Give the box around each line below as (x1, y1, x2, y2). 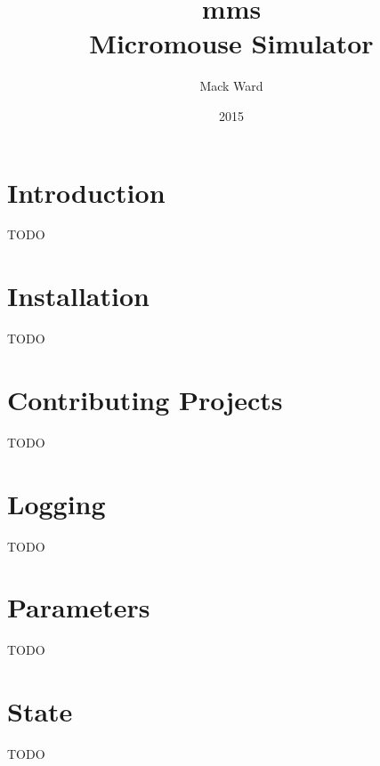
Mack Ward (199, 77, 263, 95)
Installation (7, 278, 150, 314)
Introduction (7, 173, 166, 210)
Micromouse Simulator (89, 25, 374, 61)
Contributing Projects (7, 381, 283, 417)
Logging (7, 485, 106, 521)
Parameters (7, 589, 150, 625)
